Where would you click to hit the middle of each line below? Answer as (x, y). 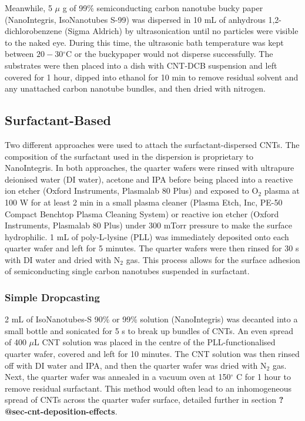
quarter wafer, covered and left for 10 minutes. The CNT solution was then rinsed (152, 354)
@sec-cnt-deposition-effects (60, 411)
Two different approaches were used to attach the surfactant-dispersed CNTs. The (152, 144)
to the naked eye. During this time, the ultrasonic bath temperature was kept (144, 42)
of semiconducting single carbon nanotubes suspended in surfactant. (127, 271)
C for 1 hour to (263, 377)
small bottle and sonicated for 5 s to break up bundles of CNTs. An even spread (149, 330)
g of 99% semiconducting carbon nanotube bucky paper (163, 8)
